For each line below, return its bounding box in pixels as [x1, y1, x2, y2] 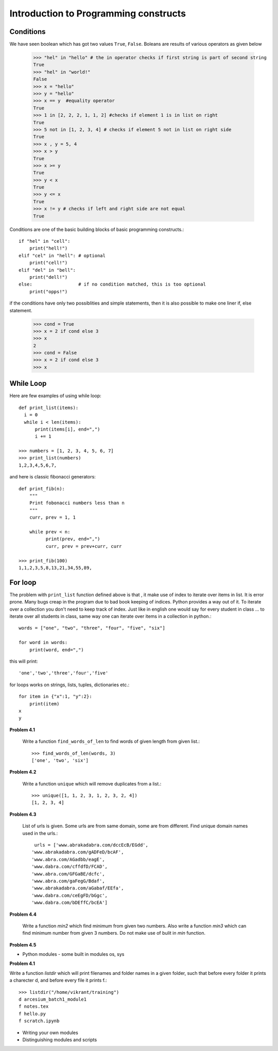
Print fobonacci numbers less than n [29, 500, 125, 506]
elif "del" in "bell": [19, 267, 76, 273]
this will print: [9, 658, 38, 664]
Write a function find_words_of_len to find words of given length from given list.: [22, 738, 200, 744]
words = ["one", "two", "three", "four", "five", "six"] [19, 625, 166, 631]
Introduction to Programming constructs [9, 8, 186, 19]
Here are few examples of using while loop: [9, 393, 101, 399]
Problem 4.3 [9, 811, 37, 817]
